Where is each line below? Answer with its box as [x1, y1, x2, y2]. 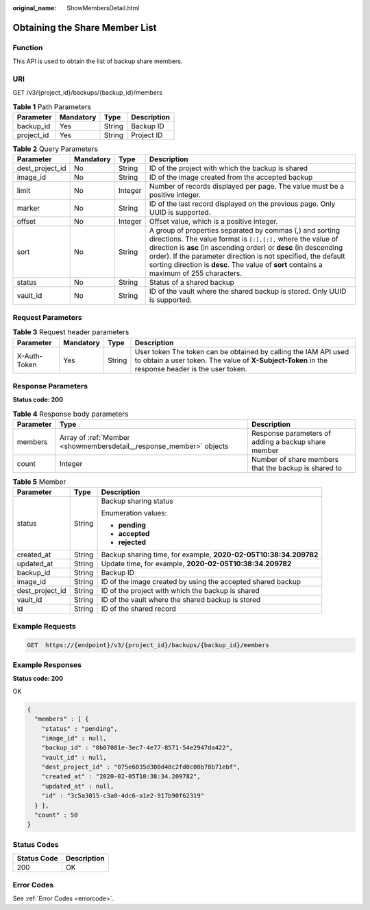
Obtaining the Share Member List [12, 21, 157, 34]
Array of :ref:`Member [59, 433, 130, 443]
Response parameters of [251, 429, 332, 439]
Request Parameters [12, 312, 82, 322]
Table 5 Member [12, 477, 66, 487]
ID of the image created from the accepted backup [149, 172, 313, 182]
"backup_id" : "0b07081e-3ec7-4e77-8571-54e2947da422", [41, 744, 234, 751]
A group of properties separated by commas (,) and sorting [149, 226, 341, 235]
